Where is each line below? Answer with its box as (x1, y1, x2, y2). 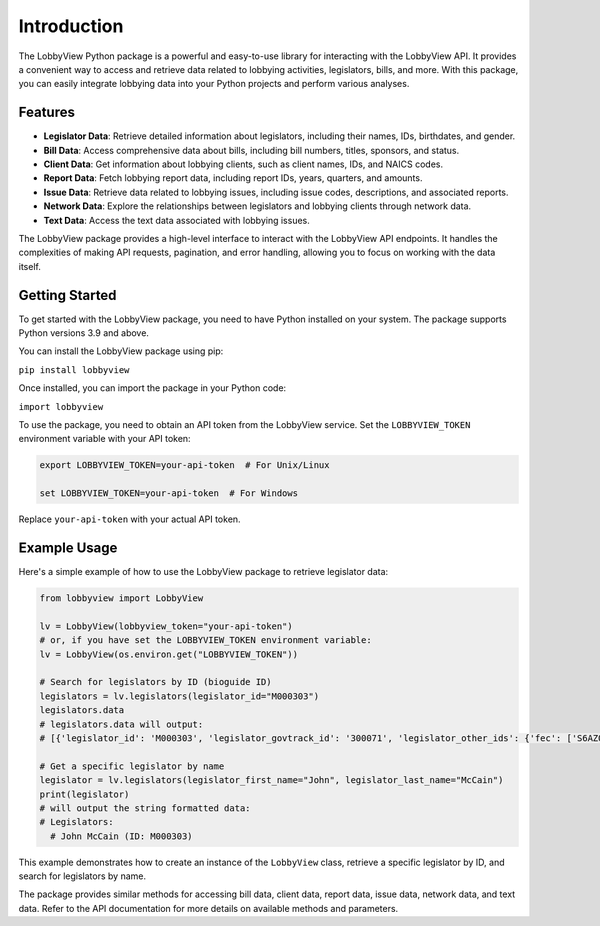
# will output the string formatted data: (39, 802, 251, 814)
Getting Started (18, 286, 117, 304)
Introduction (18, 15, 124, 37)
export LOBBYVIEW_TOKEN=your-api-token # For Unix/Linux (39, 460, 330, 471)
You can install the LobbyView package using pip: (18, 345, 224, 357)
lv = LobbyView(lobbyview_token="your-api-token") (39, 620, 294, 632)
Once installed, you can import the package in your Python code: (18, 382, 287, 394)
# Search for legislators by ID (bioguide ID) (39, 676, 272, 688)
